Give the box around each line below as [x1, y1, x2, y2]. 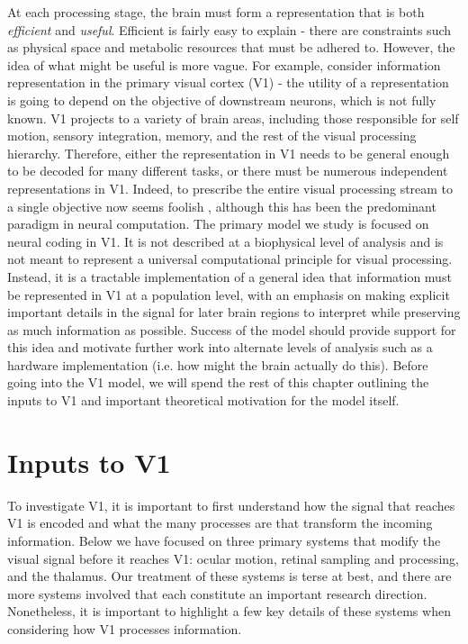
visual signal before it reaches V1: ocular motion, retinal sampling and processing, [7, 549, 459, 567]
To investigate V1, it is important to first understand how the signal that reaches [7, 495, 455, 514]
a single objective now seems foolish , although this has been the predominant [7, 196, 436, 215]
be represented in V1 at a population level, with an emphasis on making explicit [7, 285, 450, 304]
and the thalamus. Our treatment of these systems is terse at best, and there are [7, 567, 452, 585]
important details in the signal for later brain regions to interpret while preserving [7, 303, 461, 322]
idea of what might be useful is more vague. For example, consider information [7, 55, 441, 74]
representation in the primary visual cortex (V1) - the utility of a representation [7, 73, 449, 92]
